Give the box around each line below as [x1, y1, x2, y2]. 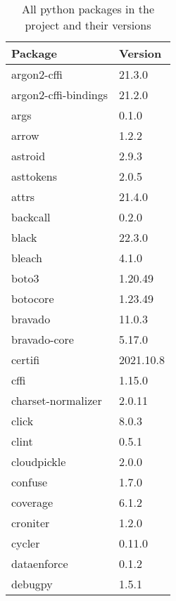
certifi [11, 351, 40, 368]
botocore [11, 290, 54, 306]
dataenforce [11, 555, 68, 571]
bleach [11, 250, 43, 266]
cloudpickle [11, 453, 66, 470]
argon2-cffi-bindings [11, 86, 108, 103]
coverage [11, 494, 54, 510]
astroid [11, 148, 46, 164]
